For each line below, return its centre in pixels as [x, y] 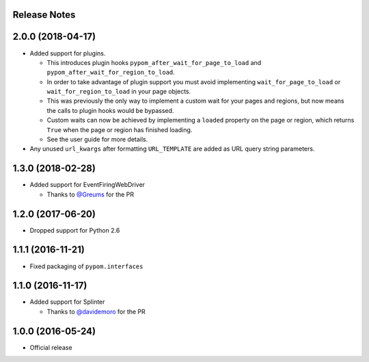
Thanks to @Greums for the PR [91, 194]
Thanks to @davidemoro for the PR [96, 311]
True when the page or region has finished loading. [120, 129]
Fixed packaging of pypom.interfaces [86, 266]
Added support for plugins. [68, 53]
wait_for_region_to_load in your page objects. [119, 92]
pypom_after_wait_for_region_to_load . [111, 73]
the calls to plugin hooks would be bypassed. [110, 110]
